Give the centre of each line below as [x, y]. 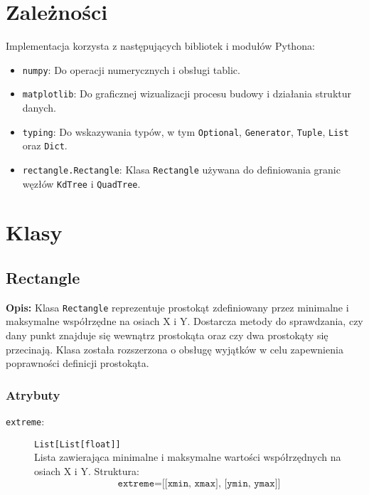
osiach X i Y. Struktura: [87, 470]
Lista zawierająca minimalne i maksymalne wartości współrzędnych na [188, 457]
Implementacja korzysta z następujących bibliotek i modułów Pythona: [160, 46]
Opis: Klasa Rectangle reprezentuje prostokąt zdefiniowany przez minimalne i [177, 307]
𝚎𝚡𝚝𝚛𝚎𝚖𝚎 [136, 483]
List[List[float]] [77, 444]
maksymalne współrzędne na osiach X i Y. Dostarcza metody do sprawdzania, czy [184, 321]
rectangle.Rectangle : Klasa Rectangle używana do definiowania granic [181, 169]
